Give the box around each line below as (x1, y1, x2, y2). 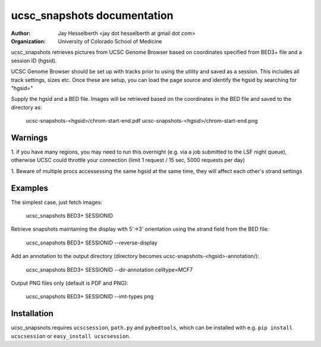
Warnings (11, 132, 48, 142)
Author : (11, 30, 31, 37)
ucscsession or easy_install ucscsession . (11, 332, 131, 339)
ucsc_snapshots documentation (11, 9, 174, 22)
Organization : (11, 37, 46, 44)
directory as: (11, 104, 42, 111)
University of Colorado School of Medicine (58, 37, 162, 44)
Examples (11, 183, 49, 193)
